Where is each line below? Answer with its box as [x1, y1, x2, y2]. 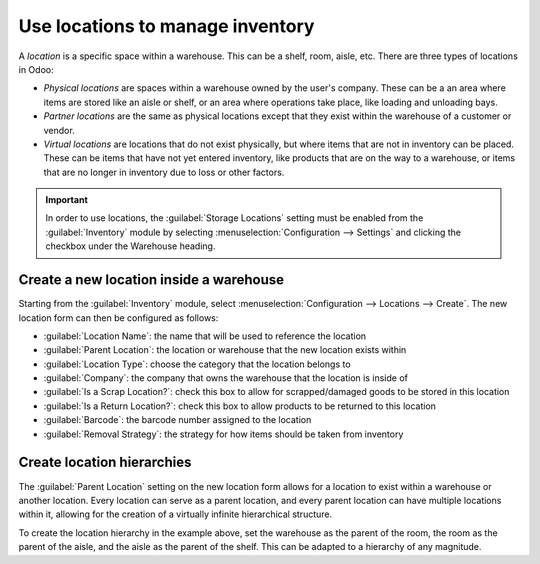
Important [45, 194, 89, 206]
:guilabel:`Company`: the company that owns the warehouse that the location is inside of [43, 372, 409, 384]
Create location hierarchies [18, 454, 192, 471]
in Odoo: [18, 63, 54, 75]
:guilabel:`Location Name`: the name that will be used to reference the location [43, 330, 367, 342]
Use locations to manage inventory [18, 15, 315, 37]
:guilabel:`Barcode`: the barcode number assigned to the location [43, 414, 312, 426]
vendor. [43, 124, 75, 136]
